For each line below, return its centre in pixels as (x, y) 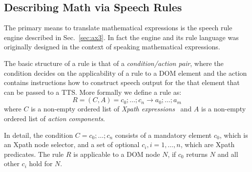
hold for (41, 163)
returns (197, 154)
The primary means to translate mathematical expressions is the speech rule (118, 28)
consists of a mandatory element (163, 135)
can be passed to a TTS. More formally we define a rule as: (93, 92)
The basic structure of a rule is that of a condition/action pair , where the (114, 63)
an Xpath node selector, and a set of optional (72, 144)
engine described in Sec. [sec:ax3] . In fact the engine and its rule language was (121, 37)
